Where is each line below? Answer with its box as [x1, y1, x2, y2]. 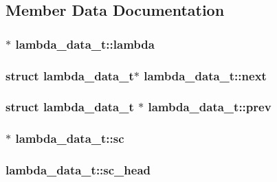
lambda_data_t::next [144, 67, 267, 84]
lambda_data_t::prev [148, 98, 272, 115]
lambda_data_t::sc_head [5, 161, 151, 179]
